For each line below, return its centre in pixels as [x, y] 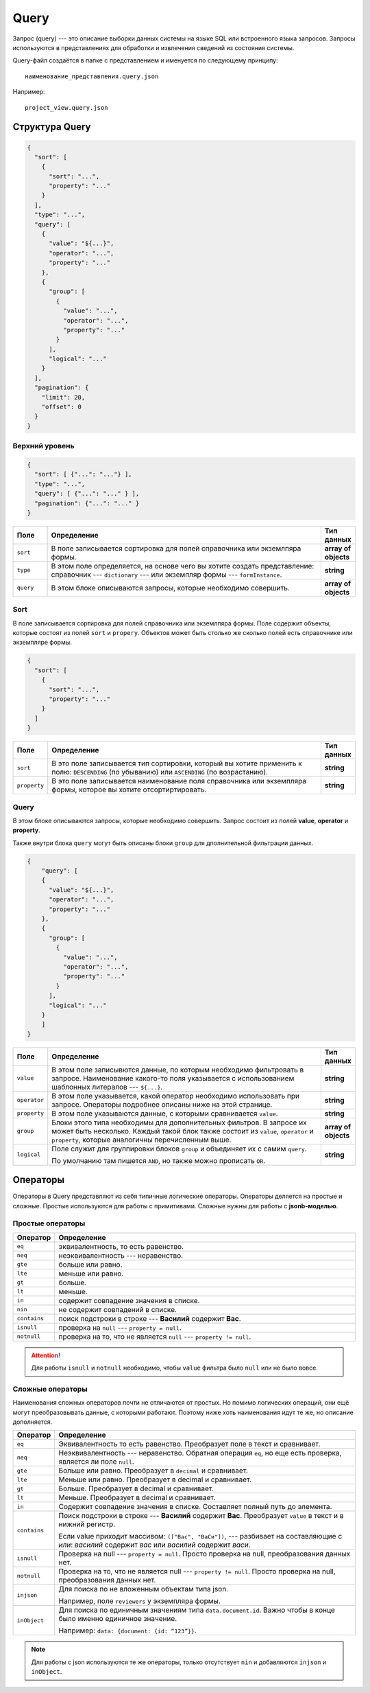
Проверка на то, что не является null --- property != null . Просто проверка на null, [197, 1571]
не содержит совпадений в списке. [118, 1309]
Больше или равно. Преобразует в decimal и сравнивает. [153, 1471]
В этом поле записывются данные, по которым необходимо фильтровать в [178, 1070]
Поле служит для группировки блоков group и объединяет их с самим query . [180, 1149]
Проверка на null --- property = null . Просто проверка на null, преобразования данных [205, 1554]
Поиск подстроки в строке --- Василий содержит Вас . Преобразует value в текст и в [201, 1516]
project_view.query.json [66, 107]
